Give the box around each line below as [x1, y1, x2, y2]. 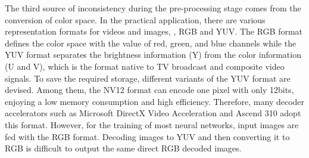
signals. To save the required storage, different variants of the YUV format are [5, 72, 291, 84]
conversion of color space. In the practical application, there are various [5, 13, 266, 26]
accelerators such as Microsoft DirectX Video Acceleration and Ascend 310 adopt [5, 107, 301, 119]
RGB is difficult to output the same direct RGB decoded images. [5, 142, 242, 154]
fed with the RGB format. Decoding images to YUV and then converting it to [5, 130, 290, 142]
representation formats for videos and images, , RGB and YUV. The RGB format [5, 25, 303, 38]
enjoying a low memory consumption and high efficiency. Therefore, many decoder [5, 95, 305, 107]
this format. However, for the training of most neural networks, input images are [5, 118, 299, 131]
